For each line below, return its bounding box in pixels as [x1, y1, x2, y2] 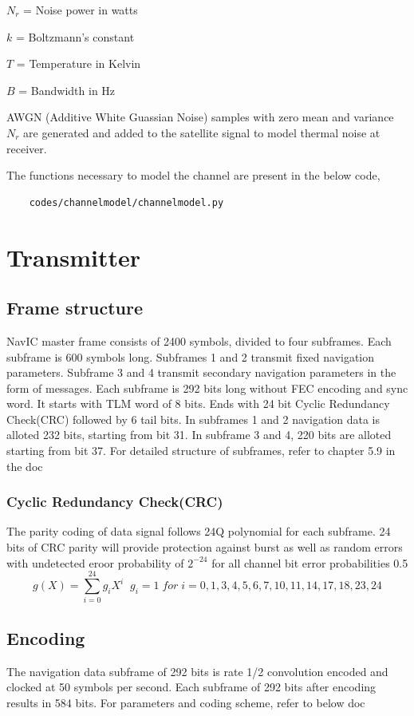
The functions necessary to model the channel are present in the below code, [6, 167, 380, 184]
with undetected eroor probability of [6, 554, 184, 571]
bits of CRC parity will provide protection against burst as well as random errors [6, 539, 403, 556]
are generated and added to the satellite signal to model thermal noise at [23, 124, 380, 140]
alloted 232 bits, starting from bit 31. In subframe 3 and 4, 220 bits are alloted [6, 426, 392, 443]
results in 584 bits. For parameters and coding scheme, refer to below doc [6, 694, 365, 710]
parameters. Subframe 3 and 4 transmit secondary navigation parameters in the [6, 364, 396, 381]
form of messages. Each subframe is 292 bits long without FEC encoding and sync [6, 379, 408, 396]
